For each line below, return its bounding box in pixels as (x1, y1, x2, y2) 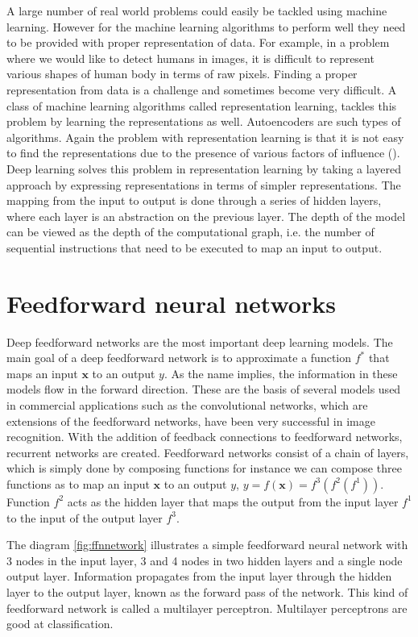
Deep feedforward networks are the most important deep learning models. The (6, 333, 393, 350)
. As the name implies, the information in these (163, 364, 398, 381)
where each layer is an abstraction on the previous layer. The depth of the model (6, 207, 406, 224)
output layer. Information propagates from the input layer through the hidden (6, 568, 392, 585)
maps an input (6, 364, 78, 381)
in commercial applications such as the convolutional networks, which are (6, 397, 368, 413)
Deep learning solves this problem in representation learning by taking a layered (6, 160, 401, 177)
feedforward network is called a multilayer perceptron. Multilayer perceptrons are (6, 599, 408, 616)
